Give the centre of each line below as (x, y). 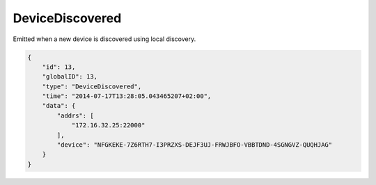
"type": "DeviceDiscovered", (92, 86)
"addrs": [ (75, 115)
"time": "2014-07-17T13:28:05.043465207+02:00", (127, 96)
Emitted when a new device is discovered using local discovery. (104, 39)
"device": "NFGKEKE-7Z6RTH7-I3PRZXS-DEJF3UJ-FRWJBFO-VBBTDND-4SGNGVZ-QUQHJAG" (195, 145)
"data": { (59, 106)
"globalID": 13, (70, 77)
